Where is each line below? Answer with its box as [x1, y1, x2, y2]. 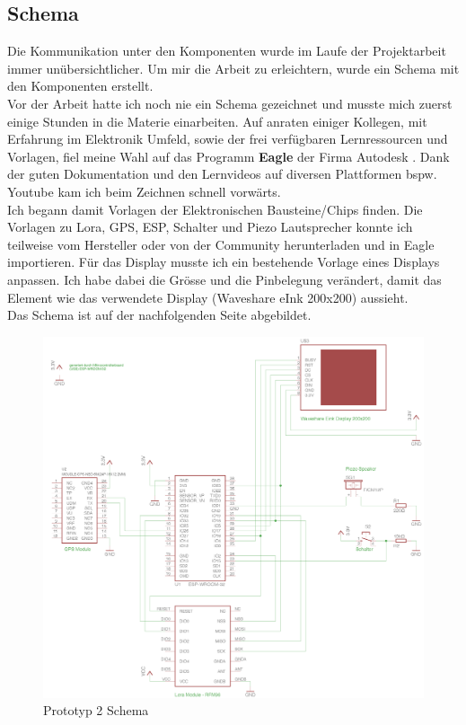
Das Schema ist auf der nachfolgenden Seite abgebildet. [7, 305, 312, 324]
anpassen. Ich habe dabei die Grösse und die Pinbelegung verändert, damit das [7, 270, 442, 288]
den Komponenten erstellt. [7, 76, 154, 95]
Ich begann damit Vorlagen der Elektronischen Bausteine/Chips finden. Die [7, 199, 423, 218]
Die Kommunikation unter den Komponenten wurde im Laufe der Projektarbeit [7, 41, 446, 60]
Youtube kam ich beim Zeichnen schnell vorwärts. [7, 181, 281, 200]
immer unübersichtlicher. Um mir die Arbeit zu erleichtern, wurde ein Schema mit [7, 58, 460, 77]
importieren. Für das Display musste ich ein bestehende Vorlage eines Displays [7, 252, 440, 271]
